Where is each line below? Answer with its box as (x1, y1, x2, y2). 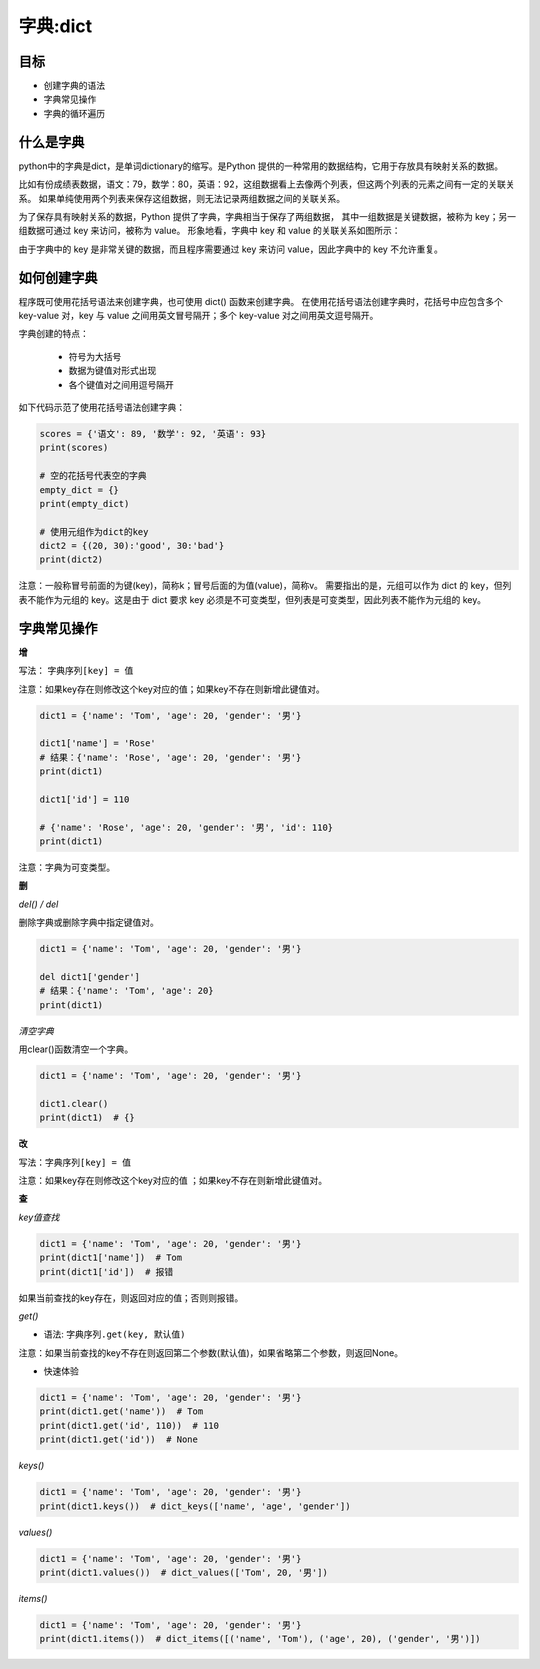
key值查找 (18, 1211, 60, 1223)
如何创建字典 (18, 269, 98, 286)
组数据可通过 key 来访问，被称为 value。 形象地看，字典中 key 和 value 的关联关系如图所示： (18, 225, 401, 237)
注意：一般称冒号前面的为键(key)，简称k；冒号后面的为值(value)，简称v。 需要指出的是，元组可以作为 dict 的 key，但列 (18, 580, 512, 592)
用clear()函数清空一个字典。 (18, 1043, 134, 1055)
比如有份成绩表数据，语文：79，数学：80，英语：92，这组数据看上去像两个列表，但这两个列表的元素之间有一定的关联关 (18, 178, 515, 190)
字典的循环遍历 (43, 107, 105, 119)
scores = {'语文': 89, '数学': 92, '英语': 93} (39, 428, 267, 439)
